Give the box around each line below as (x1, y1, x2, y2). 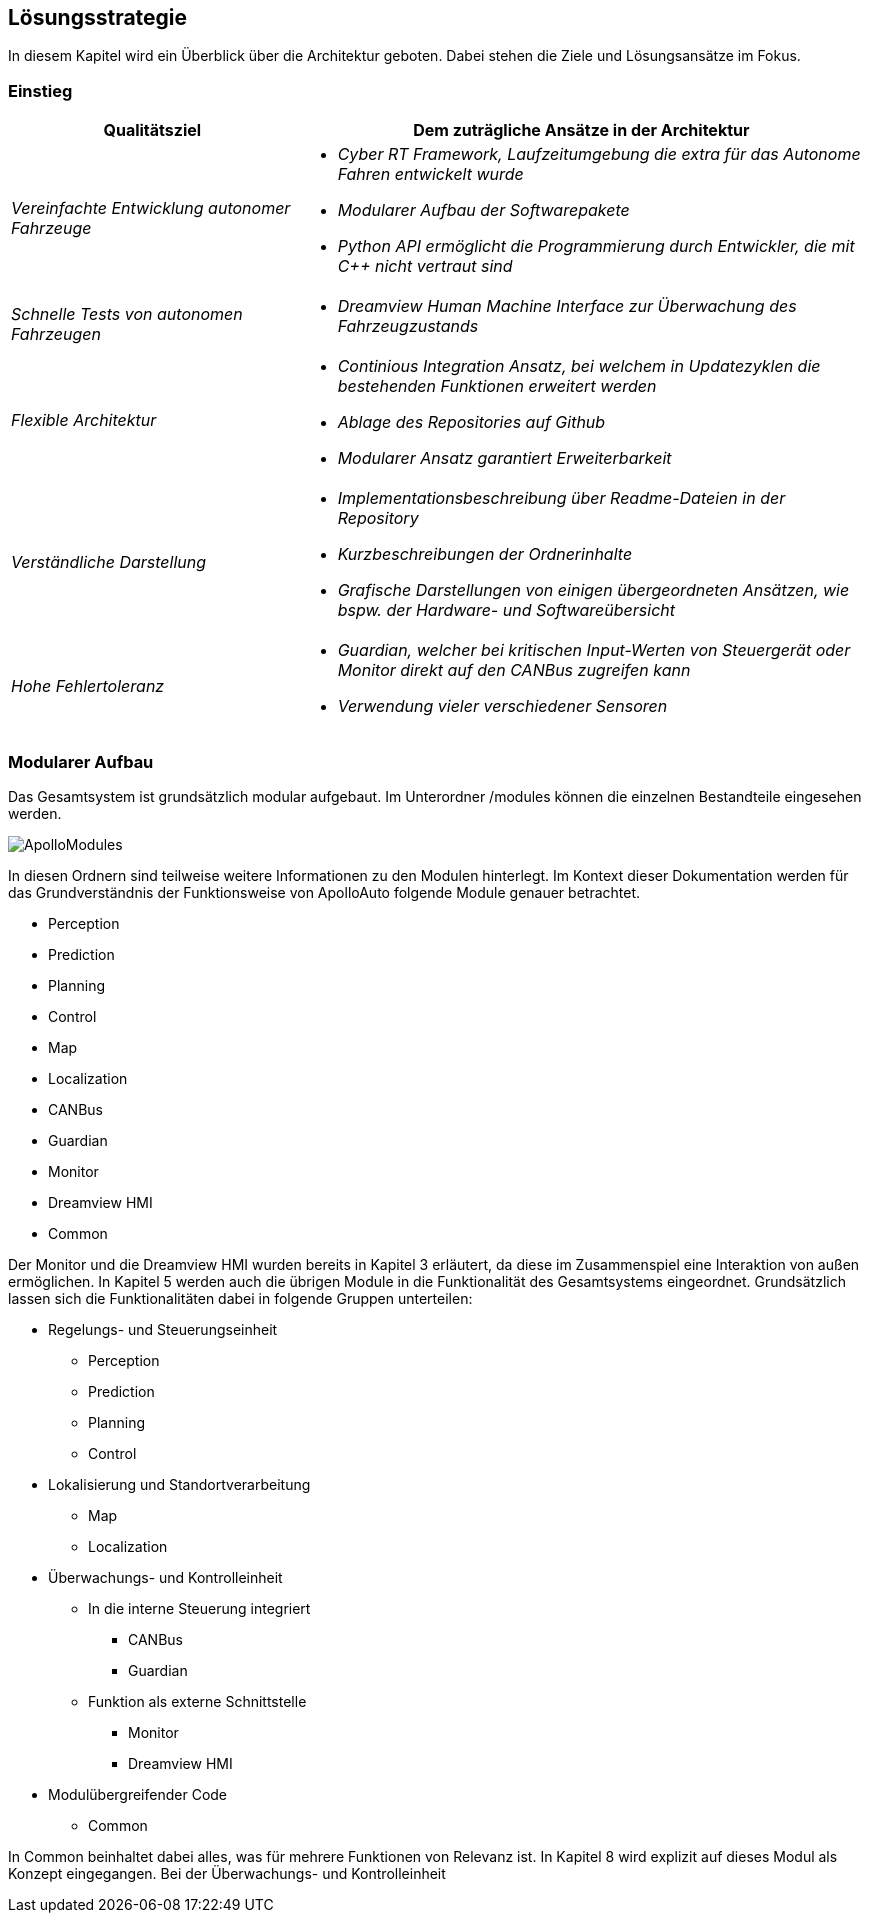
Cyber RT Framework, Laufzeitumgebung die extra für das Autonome (337, 144, 861, 165)
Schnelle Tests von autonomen (11, 304, 243, 325)
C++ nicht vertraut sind (337, 256, 513, 277)
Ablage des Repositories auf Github (337, 412, 606, 433)
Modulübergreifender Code (48, 1785, 228, 1803)
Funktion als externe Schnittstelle (88, 1692, 307, 1710)
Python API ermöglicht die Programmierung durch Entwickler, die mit (337, 236, 855, 257)
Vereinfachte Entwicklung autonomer (11, 198, 291, 219)
